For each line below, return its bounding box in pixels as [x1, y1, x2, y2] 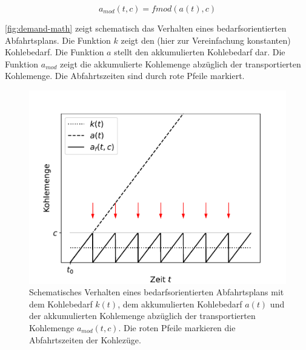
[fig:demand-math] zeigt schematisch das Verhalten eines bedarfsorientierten [5, 22, 287, 34]
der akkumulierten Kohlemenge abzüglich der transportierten [29, 309, 256, 322]
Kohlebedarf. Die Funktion [5, 46, 104, 58]
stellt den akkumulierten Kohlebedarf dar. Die [114, 46, 285, 58]
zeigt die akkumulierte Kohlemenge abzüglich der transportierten [60, 57, 301, 70]
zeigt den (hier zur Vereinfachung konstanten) [121, 33, 291, 46]
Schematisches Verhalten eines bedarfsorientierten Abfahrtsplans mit [29, 286, 284, 298]
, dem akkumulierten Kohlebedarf [118, 297, 242, 310]
